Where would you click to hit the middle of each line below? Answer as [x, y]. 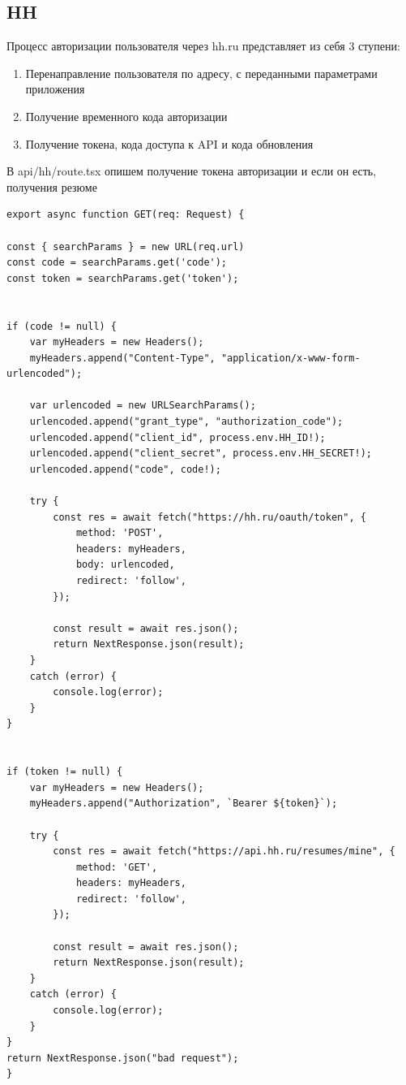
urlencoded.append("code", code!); [125, 469]
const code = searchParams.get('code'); [117, 263]
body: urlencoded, [125, 565]
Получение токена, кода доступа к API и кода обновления [169, 143]
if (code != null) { [62, 326]
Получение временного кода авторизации [126, 116]
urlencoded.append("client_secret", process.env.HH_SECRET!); [201, 454]
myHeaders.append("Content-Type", [122, 358]
